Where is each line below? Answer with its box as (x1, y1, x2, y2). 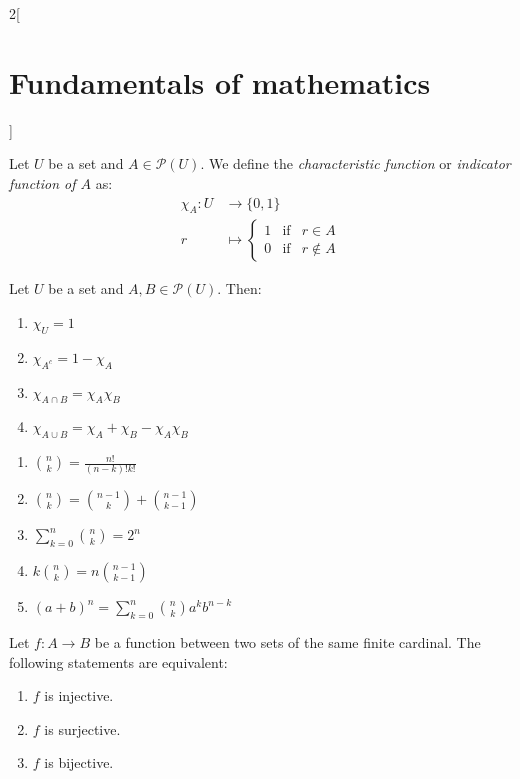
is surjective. (44, 718, 121, 739)
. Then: (217, 278, 262, 299)
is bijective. (44, 752, 114, 773)
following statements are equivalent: (9, 651, 228, 672)
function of (9, 172, 76, 193)
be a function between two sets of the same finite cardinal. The (94, 632, 481, 653)
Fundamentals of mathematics (9, 61, 431, 102)
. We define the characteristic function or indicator (200, 153, 511, 174)
